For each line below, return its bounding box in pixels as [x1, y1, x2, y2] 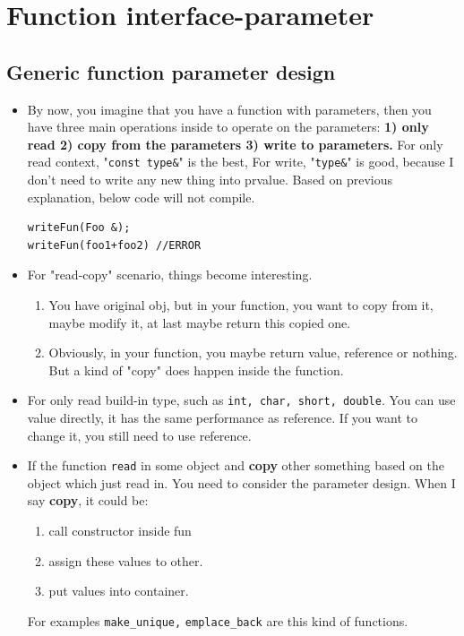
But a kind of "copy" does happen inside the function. [48, 360, 344, 379]
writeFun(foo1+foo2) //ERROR [27, 238, 202, 252]
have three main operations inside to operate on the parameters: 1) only [27, 117, 429, 136]
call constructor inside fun [48, 521, 192, 540]
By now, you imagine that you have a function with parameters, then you [27, 99, 432, 118]
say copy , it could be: [27, 491, 149, 510]
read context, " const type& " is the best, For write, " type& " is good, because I [27, 152, 454, 171]
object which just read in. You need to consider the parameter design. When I [27, 473, 456, 492]
